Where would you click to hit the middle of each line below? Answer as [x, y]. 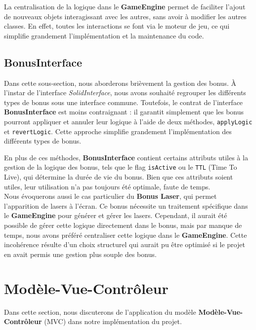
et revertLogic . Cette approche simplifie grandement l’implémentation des [118, 131]
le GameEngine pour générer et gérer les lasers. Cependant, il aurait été [116, 215]
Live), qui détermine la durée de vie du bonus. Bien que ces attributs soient [119, 177]
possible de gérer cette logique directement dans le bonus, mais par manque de [123, 225]
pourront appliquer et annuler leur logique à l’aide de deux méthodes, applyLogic [128, 121]
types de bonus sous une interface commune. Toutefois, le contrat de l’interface [124, 102]
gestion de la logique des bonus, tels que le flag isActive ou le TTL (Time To [121, 167]
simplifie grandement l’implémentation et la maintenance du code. [104, 35]
